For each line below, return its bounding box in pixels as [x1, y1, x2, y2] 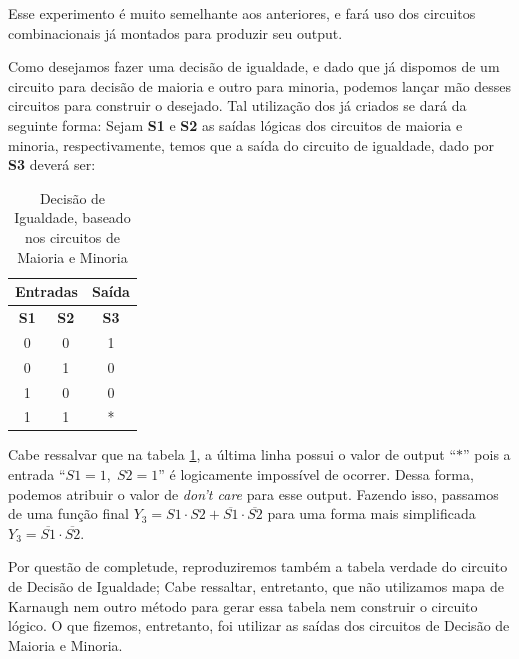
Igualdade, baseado [14, 207, 131, 228]
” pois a [463, 444, 511, 465]
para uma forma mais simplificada [267, 503, 476, 524]
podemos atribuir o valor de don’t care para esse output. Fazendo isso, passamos [8, 483, 499, 504]
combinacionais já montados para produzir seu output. [8, 22, 343, 43]
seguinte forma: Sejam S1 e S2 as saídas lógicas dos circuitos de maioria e [8, 114, 463, 135]
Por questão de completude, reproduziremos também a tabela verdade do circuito [8, 556, 508, 577]
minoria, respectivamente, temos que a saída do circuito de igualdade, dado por [8, 134, 495, 155]
